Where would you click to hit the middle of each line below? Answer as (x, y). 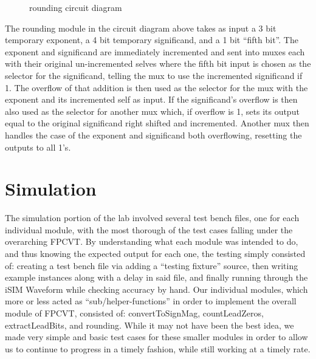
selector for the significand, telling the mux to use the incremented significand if (154, 75)
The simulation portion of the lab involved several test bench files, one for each (152, 218)
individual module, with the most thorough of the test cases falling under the (149, 229)
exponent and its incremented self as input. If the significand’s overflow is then (151, 99)
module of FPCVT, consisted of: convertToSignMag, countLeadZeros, (134, 313)
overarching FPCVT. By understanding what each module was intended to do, (152, 241)
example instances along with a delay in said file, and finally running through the (156, 277)
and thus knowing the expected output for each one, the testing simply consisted (155, 254)
